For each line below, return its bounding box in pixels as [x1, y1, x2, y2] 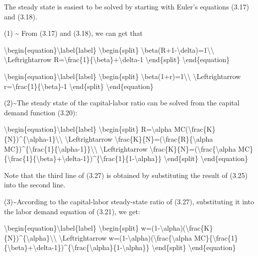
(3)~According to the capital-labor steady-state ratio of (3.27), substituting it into [4, 196, 254, 206]
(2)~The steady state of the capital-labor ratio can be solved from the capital [4, 97, 240, 108]
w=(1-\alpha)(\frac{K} [141, 223, 213, 233]
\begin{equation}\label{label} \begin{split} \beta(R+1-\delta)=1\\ [4, 44, 214, 55]
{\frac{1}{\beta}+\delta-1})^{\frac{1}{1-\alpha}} [4, 153, 162, 164]
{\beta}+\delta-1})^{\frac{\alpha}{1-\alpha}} [4, 242, 150, 253]
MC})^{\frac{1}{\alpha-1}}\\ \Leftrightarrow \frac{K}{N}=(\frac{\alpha [4, 143, 236, 154]
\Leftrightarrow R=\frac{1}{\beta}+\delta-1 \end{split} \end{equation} [4, 54, 230, 65]
